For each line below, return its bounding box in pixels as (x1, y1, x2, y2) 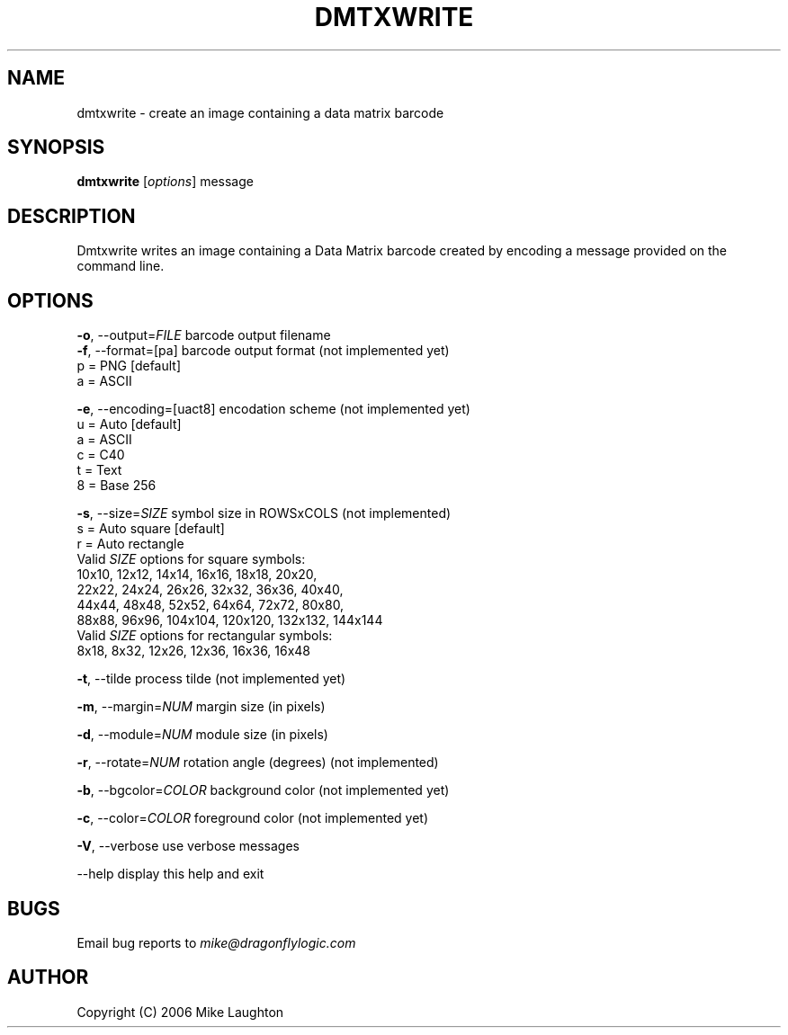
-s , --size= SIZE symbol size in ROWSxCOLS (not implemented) (76, 505, 452, 522)
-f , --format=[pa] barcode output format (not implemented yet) (76, 343, 450, 359)
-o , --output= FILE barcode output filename (76, 327, 331, 344)
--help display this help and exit (76, 866, 264, 882)
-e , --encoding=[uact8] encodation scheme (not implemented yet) (76, 401, 470, 417)
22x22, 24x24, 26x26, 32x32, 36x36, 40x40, (76, 582, 344, 598)
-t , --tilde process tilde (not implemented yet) (76, 671, 346, 687)
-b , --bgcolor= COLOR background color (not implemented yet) (76, 782, 450, 799)
